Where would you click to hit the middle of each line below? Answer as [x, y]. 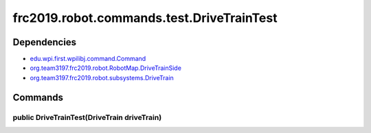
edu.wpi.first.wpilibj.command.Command [88, 59]
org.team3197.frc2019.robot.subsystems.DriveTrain [102, 77]
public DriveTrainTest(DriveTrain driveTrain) [87, 117]
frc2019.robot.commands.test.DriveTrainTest [145, 18]
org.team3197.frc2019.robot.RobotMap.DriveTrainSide [106, 68]
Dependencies [45, 42]
